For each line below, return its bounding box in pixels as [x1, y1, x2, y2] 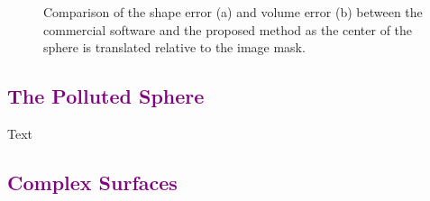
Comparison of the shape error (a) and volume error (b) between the [43, 3, 423, 21]
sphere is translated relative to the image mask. [43, 38, 306, 57]
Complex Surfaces [7, 168, 178, 196]
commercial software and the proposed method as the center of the [43, 20, 413, 39]
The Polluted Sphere [7, 82, 205, 110]
